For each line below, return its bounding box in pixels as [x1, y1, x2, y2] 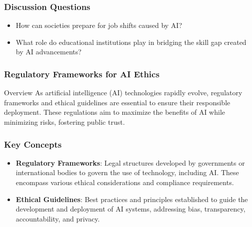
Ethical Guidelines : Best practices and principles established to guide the [15, 194, 248, 204]
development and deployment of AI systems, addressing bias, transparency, [15, 204, 245, 214]
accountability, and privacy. [15, 213, 100, 224]
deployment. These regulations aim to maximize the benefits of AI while [4, 107, 225, 117]
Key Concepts [4, 138, 62, 150]
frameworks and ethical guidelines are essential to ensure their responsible [4, 97, 230, 107]
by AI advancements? [15, 46, 81, 57]
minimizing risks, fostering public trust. [4, 117, 125, 127]
